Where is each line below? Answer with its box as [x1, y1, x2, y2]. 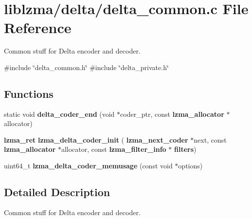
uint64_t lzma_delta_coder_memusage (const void [4, 161, 173, 171]
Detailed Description [4, 184, 110, 200]
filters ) [174, 144, 197, 154]
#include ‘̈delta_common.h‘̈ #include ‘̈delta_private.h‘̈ [4, 62, 169, 72]
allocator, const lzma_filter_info [61, 144, 166, 154]
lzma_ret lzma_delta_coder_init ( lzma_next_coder [4, 134, 188, 145]
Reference [4, 18, 72, 37]
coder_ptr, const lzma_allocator [120, 109, 224, 119]
